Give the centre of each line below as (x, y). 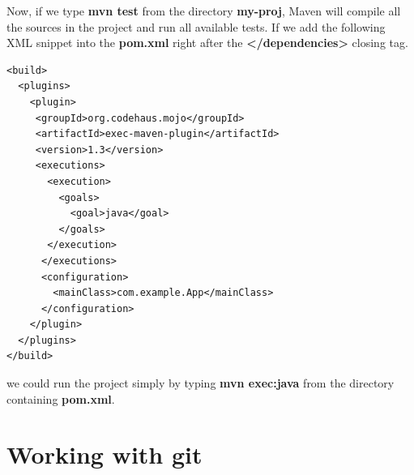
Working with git (105, 454)
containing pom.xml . (61, 398)
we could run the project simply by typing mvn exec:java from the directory (201, 383)
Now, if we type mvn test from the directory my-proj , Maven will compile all (204, 11)
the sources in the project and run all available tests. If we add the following (196, 26)
